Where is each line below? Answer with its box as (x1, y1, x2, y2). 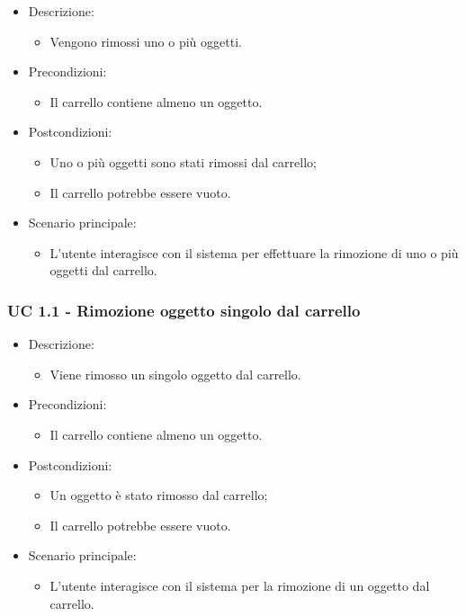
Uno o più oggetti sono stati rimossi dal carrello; (49, 152, 317, 171)
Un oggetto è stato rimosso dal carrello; (49, 486, 268, 504)
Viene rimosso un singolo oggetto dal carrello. (49, 364, 301, 383)
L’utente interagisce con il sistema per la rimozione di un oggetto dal (49, 576, 430, 594)
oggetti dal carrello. (49, 261, 157, 280)
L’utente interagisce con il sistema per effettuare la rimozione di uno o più (49, 243, 459, 262)
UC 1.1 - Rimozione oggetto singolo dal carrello (7, 299, 361, 321)
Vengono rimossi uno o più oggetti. (49, 31, 242, 50)
